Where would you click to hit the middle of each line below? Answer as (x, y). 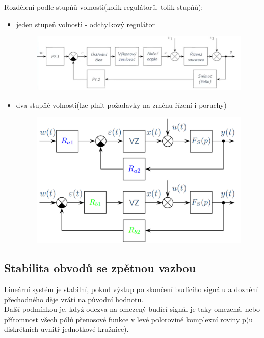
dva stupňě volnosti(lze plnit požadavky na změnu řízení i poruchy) (121, 104)
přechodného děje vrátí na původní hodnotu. (74, 299)
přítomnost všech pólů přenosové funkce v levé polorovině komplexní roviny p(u (129, 319)
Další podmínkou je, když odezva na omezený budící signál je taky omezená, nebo (132, 309)
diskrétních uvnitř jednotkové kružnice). (67, 329)
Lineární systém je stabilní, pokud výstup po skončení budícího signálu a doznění (131, 289)
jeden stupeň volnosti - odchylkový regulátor (85, 24)
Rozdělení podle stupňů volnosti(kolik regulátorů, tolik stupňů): (104, 7)
